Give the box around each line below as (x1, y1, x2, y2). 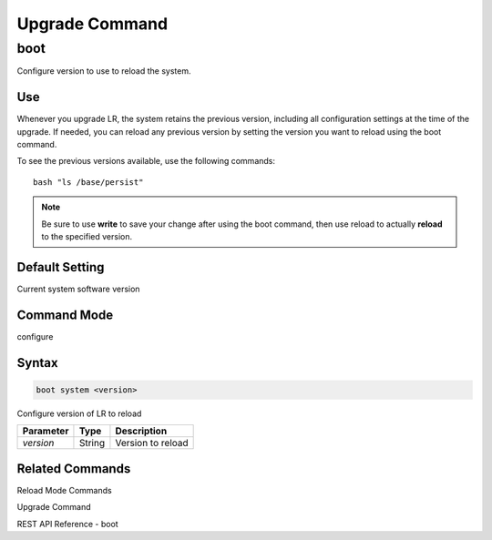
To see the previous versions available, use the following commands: (16, 156, 276, 167)
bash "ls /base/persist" (33, 177, 144, 187)
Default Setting (16, 260, 105, 275)
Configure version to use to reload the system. (16, 66, 191, 76)
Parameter (22, 424, 69, 437)
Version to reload (115, 437, 189, 450)
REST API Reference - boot (16, 518, 118, 529)
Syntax (16, 355, 58, 371)
